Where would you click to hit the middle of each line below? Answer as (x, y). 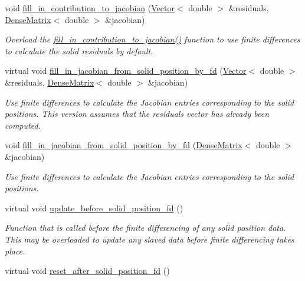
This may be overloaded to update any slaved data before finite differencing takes (150, 239)
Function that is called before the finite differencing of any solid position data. (145, 228)
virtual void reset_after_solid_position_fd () (87, 271)
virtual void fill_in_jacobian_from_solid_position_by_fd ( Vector (126, 71)
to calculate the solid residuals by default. (79, 50)
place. (15, 251)
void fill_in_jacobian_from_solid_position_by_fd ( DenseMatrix (124, 145)
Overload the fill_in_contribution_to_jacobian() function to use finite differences (152, 39)
